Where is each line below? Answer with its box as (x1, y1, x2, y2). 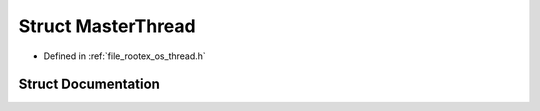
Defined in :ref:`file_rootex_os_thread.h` (43, 50, 207, 62)
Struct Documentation (18, 76, 160, 93)
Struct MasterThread (18, 15, 196, 37)
